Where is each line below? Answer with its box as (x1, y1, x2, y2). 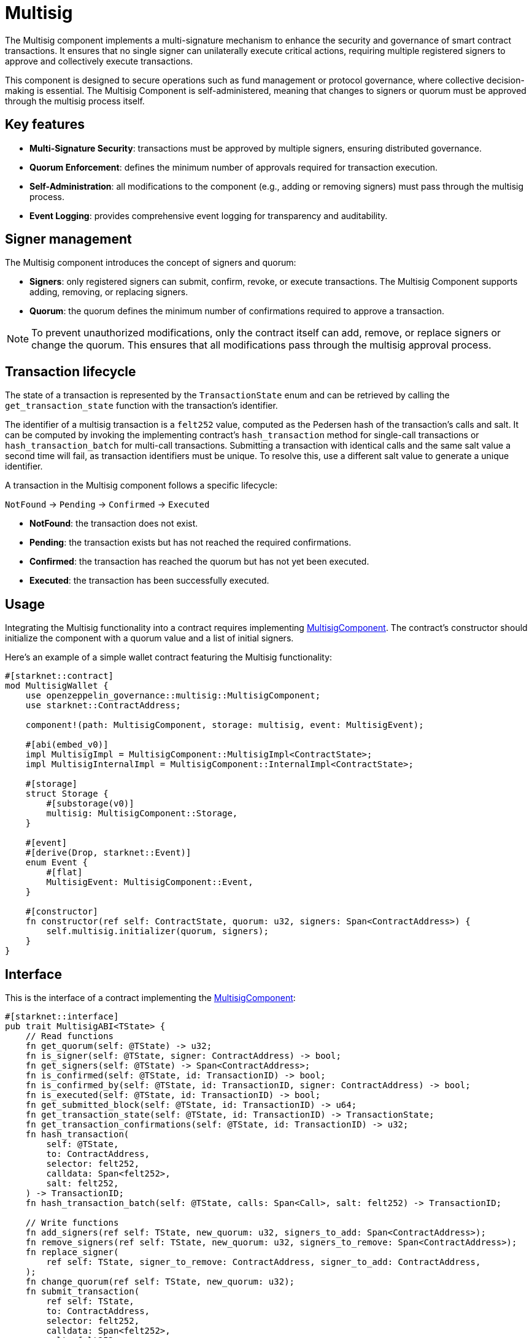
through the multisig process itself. (5, 95, 145, 106)
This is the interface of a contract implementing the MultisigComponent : (5, 992, 296, 1003)
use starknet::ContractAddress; (25, 700, 181, 711)
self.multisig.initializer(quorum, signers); (46, 926, 269, 937)
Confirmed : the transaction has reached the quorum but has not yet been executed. (29, 556, 369, 567)
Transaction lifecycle (5, 363, 136, 379)
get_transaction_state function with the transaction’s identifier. (5, 400, 278, 411)
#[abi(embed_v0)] (25, 740, 109, 750)
